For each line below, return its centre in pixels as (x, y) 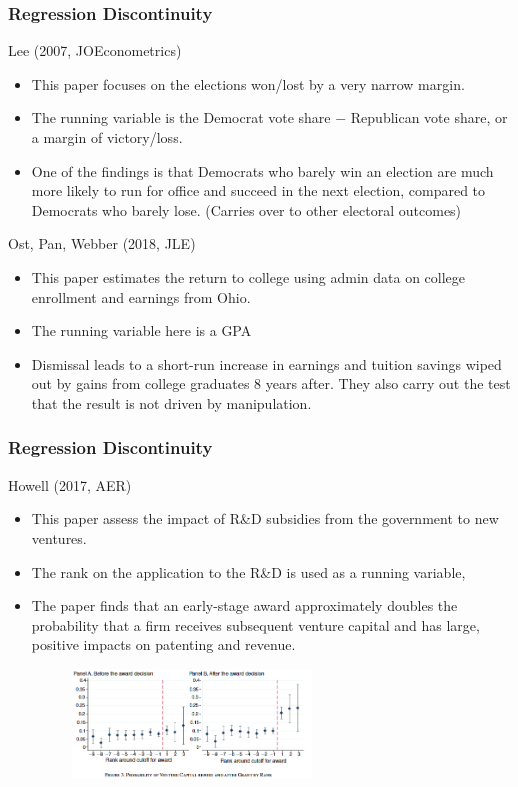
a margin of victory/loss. (107, 137)
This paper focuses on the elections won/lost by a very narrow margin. (248, 83)
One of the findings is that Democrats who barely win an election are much (262, 170)
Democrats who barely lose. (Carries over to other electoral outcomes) (246, 209)
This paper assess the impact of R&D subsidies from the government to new (265, 518)
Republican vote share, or (429, 117)
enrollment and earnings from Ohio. (141, 296)
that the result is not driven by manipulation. (171, 402)
